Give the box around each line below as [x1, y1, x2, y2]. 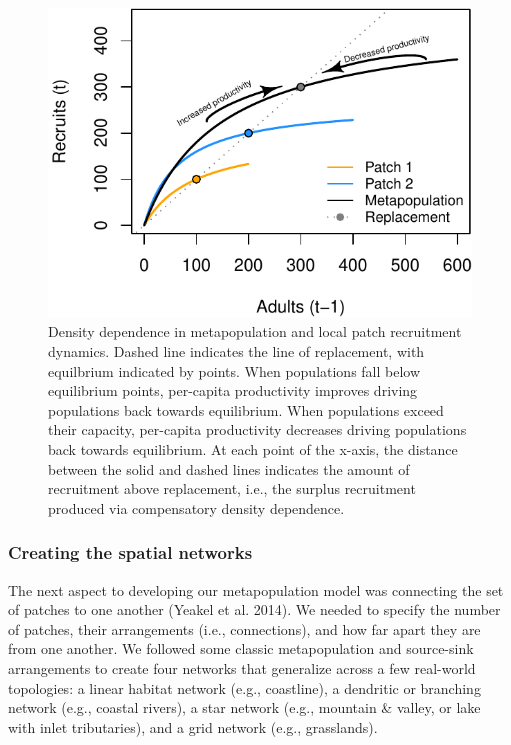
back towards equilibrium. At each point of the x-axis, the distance [48, 439, 458, 460]
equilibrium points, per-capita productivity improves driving [48, 380, 418, 401]
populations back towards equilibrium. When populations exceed [48, 399, 444, 420]
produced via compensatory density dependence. [48, 497, 345, 518]
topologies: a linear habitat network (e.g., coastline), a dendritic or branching [8, 677, 481, 698]
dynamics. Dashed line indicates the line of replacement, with [48, 341, 425, 362]
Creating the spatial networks [8, 540, 253, 565]
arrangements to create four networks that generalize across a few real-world [8, 657, 476, 678]
